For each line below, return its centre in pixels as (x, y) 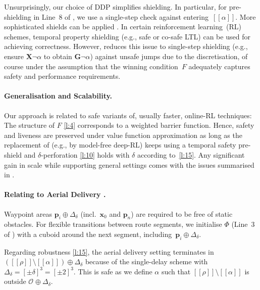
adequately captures (219, 66)
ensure (14, 56)
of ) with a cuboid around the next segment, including (88, 234)
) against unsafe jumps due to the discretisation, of (169, 56)
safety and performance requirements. (62, 76)
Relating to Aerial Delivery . (55, 194)
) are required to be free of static (182, 213)
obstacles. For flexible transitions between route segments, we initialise (113, 224)
